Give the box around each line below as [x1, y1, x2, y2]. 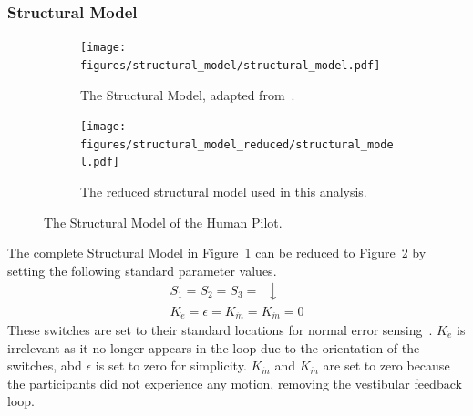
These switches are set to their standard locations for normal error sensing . [7, 320, 433, 339]
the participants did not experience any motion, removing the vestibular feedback [7, 373, 462, 392]
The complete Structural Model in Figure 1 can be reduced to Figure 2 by [7, 243, 427, 262]
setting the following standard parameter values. [7, 260, 277, 279]
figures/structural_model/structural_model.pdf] [80, 58, 381, 72]
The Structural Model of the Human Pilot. [44, 212, 283, 231]
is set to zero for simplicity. [95, 356, 247, 375]
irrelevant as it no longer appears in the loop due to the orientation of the [7, 338, 420, 357]
